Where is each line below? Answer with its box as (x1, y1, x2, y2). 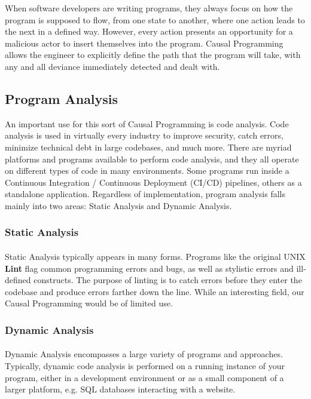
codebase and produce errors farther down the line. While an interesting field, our (5, 285, 304, 297)
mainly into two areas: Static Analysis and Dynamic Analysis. (5, 199, 232, 211)
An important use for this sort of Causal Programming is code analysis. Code (5, 117, 289, 130)
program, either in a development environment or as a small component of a (5, 371, 284, 383)
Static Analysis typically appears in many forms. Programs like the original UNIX (5, 250, 306, 262)
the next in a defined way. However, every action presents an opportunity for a (5, 25, 293, 38)
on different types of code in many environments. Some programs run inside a (5, 164, 289, 177)
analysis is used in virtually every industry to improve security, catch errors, (5, 129, 283, 142)
